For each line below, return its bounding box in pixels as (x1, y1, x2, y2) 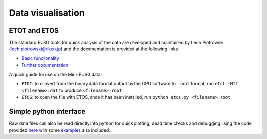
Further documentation (21, 62, 69, 68)
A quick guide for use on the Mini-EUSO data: (9, 71, 102, 77)
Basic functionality (21, 55, 59, 61)
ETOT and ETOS (9, 26, 59, 35)
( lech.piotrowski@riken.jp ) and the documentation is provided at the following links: (9, 46, 179, 52)
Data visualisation (9, 7, 85, 18)
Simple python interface (9, 107, 86, 116)
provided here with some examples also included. (9, 127, 111, 133)
